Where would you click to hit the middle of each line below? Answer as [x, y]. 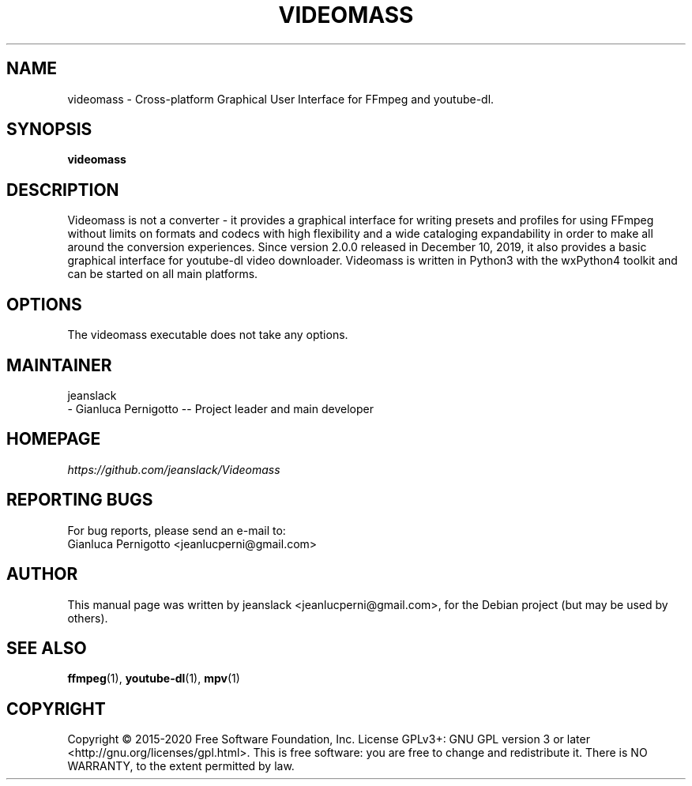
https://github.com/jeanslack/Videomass [174, 469]
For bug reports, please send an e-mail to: [177, 530]
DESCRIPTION [63, 190]
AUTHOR [42, 574]
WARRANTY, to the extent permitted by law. [181, 766]
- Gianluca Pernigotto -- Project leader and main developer [220, 408]
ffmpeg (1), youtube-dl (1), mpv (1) [154, 679]
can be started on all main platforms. [163, 274]
